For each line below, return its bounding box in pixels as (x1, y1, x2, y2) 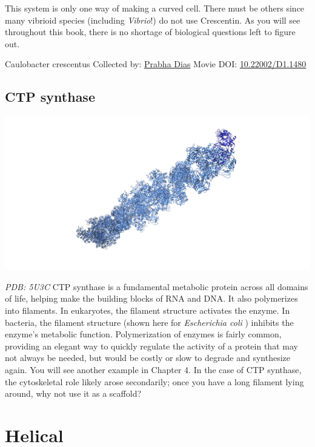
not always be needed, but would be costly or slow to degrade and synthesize (5, 351, 290, 364)
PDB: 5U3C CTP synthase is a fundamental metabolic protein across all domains (5, 280, 308, 293)
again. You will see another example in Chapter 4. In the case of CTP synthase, (5, 363, 302, 376)
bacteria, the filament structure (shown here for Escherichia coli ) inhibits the (5, 316, 294, 328)
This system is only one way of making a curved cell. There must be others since (5, 2, 305, 14)
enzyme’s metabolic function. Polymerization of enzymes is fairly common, (5, 328, 282, 340)
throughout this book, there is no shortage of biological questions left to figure (5, 25, 296, 38)
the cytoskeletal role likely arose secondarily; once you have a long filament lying (5, 375, 304, 388)
